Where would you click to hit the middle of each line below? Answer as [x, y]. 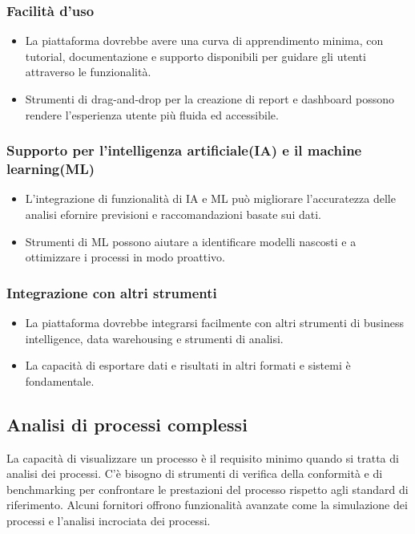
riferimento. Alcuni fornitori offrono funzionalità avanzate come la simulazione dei [207, 505]
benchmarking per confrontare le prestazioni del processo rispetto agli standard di [207, 489]
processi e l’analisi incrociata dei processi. [109, 520]
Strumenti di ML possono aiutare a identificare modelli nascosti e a [191, 241]
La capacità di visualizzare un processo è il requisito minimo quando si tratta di [203, 457]
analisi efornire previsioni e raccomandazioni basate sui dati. [173, 214]
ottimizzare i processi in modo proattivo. [125, 257]
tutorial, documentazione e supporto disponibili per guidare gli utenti [195, 56]
